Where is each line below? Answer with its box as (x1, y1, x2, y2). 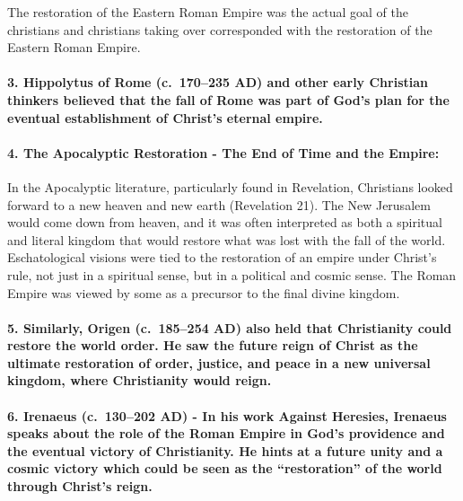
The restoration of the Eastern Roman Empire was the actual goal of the (7, 3, 409, 21)
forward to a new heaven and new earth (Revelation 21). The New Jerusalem (7, 195, 431, 214)
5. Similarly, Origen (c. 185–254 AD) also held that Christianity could (7, 318, 452, 337)
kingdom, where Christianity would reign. (7, 371, 272, 390)
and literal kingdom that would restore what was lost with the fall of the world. (7, 230, 446, 249)
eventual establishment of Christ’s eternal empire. (7, 108, 323, 127)
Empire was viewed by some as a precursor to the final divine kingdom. (7, 283, 400, 302)
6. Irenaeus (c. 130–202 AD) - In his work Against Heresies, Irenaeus (7, 406, 447, 425)
